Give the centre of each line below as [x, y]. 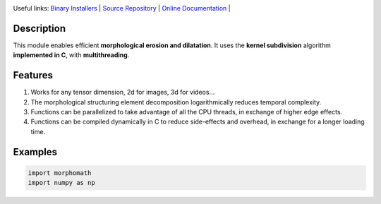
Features [33, 75]
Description [40, 28]
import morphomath [60, 173]
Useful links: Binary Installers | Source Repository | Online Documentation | [122, 8]
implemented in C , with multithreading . [71, 55]
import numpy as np [61, 183]
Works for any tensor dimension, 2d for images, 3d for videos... [123, 92]
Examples [35, 152]
